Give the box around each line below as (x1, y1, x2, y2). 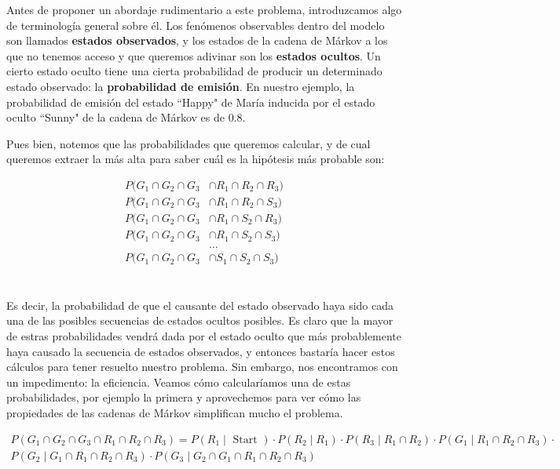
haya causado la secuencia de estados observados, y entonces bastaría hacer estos (6, 343, 395, 359)
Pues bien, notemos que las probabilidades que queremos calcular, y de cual (6, 135, 371, 151)
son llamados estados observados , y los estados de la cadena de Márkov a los (6, 32, 388, 49)
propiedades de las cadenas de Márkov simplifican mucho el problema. (6, 404, 343, 420)
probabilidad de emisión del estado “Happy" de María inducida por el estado (6, 93, 375, 110)
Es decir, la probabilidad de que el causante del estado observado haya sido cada (6, 296, 394, 313)
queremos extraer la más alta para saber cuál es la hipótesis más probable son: (6, 151, 385, 167)
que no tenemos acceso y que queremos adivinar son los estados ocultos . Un (6, 47, 381, 64)
